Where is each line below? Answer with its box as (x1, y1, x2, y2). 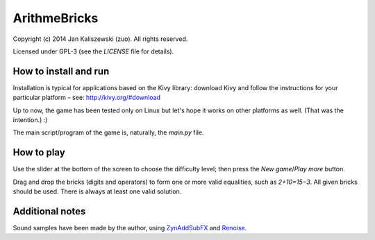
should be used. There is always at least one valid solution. (12, 187, 182, 196)
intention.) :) (12, 116, 48, 124)
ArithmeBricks (12, 10, 99, 26)
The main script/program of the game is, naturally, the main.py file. (12, 128, 204, 137)
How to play (12, 146, 65, 159)
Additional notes (12, 205, 86, 217)
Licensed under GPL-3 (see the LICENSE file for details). (12, 47, 174, 55)
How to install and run (12, 65, 110, 77)
